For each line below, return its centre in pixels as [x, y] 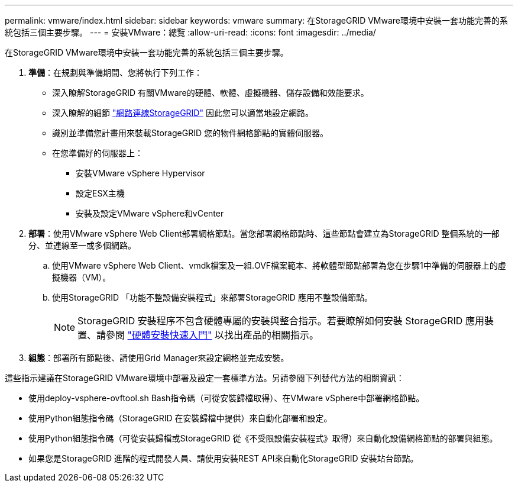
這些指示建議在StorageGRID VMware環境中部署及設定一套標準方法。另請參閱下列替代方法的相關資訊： [205, 378]
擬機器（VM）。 [82, 277]
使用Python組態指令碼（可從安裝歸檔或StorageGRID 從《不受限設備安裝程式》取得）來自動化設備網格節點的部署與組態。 [263, 438]
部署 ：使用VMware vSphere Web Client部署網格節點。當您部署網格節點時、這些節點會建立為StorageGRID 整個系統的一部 [264, 233]
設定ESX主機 [100, 193]
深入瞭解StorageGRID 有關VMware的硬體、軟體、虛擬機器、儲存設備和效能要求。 [211, 93]
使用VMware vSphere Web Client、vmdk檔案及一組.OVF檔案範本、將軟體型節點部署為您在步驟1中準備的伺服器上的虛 [279, 265]
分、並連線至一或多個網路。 [82, 245]
